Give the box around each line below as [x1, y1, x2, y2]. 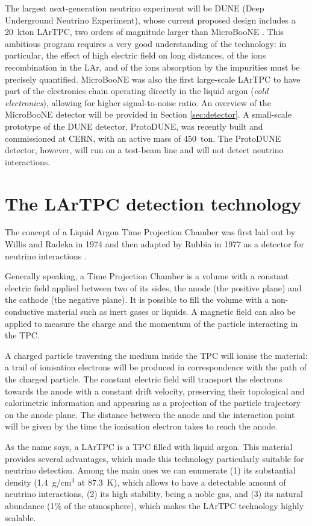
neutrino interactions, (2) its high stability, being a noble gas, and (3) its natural [5, 487, 303, 500]
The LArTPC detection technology [5, 191, 302, 215]
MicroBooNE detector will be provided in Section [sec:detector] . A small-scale [5, 108, 292, 121]
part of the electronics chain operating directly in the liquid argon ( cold [5, 84, 269, 97]
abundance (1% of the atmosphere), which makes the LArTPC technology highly [5, 499, 304, 512]
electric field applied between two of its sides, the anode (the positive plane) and [5, 281, 302, 294]
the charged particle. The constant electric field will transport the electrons [5, 372, 282, 385]
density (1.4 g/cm [5, 475, 72, 488]
